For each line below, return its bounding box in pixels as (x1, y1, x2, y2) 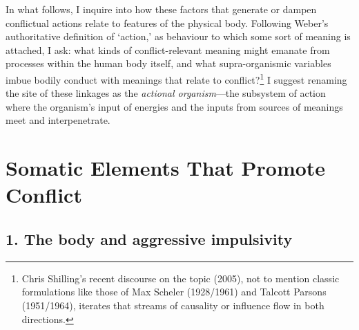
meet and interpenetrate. (6, 113, 110, 127)
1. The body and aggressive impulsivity (6, 228, 293, 249)
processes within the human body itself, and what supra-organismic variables (6, 56, 331, 71)
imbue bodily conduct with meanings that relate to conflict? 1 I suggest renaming (6, 70, 347, 86)
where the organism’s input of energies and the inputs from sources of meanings (6, 99, 343, 113)
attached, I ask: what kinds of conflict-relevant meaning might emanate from (6, 42, 330, 57)
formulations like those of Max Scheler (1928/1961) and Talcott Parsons (21, 284, 327, 299)
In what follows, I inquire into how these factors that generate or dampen (6, 2, 317, 16)
